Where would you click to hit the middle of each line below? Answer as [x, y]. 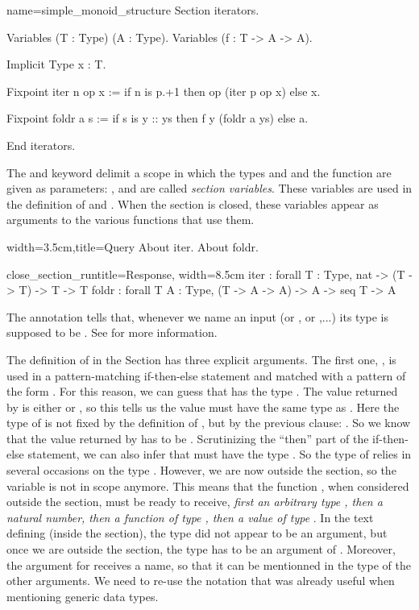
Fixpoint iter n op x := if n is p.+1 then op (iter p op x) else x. [164, 91]
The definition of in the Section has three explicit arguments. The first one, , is [201, 359]
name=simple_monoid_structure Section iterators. [133, 10]
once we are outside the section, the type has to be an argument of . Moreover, [201, 549]
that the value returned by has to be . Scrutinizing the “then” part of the [188, 438]
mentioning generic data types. [83, 596]
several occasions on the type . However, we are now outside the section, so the [201, 470]
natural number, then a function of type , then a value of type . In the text [190, 517]
